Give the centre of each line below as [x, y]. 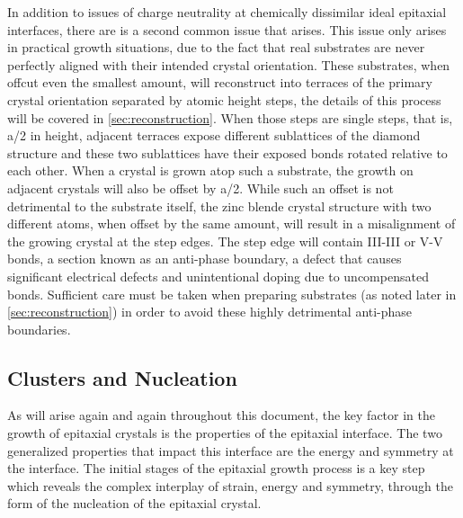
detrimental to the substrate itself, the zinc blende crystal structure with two [219, 205]
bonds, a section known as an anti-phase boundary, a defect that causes [205, 259]
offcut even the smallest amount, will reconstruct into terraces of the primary [220, 82]
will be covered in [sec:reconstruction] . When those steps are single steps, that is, [230, 117]
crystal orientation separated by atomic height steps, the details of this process [224, 99]
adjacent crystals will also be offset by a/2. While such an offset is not [200, 188]
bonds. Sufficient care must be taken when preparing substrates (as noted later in [232, 294]
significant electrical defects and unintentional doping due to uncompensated [218, 276]
